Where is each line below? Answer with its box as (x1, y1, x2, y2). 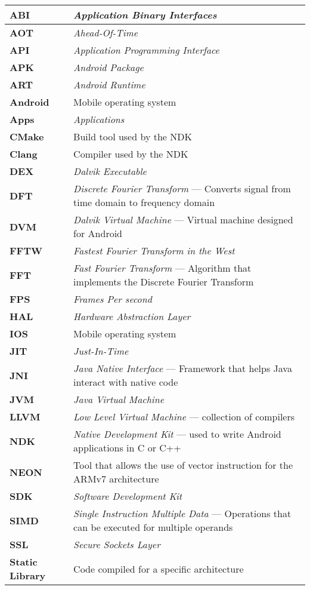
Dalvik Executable (73, 164, 147, 178)
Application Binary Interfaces (73, 8, 217, 21)
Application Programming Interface (73, 43, 219, 57)
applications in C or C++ (73, 441, 181, 454)
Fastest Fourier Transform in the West (73, 244, 235, 257)
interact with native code (73, 375, 178, 389)
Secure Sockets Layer (73, 537, 160, 551)
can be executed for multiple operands (73, 520, 233, 534)
